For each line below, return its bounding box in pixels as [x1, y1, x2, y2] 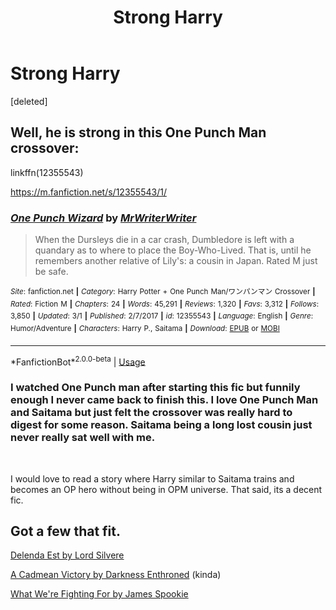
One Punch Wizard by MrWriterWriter [10, 211, 197, 225]
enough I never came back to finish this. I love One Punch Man [10, 393, 319, 407]
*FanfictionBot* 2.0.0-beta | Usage [10, 354, 146, 368]
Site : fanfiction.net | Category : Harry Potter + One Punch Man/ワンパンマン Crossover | [10, 287, 316, 297]
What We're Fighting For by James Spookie [10, 588, 189, 600]
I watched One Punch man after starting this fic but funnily [10, 381, 301, 395]
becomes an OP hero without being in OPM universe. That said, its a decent [10, 483, 323, 495]
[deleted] [10, 95, 48, 107]
